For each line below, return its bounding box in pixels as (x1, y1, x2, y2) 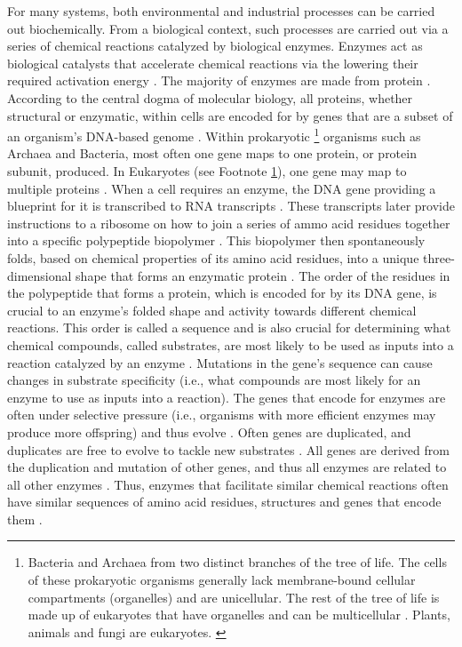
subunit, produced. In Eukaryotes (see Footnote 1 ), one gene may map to (7, 162, 407, 180)
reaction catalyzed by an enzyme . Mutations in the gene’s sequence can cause (7, 353, 433, 371)
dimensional (7, 266, 72, 284)
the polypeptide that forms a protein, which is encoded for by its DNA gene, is (7, 284, 437, 302)
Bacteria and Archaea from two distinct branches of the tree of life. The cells (28, 553, 447, 571)
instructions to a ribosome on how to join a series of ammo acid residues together (7, 213, 450, 232)
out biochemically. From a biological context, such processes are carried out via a (7, 19, 449, 37)
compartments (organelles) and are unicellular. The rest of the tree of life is (28, 587, 440, 606)
